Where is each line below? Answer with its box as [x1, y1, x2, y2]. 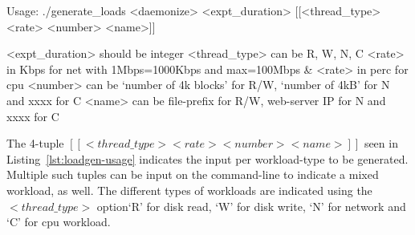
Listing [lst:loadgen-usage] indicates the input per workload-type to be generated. [6, 150, 409, 167]
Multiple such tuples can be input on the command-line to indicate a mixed [6, 166, 379, 183]
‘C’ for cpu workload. [6, 213, 111, 230]
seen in [364, 135, 398, 152]
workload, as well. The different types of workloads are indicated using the [6, 181, 372, 198]
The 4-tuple [6, 135, 64, 152]
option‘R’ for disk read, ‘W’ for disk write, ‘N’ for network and [96, 197, 406, 214]
